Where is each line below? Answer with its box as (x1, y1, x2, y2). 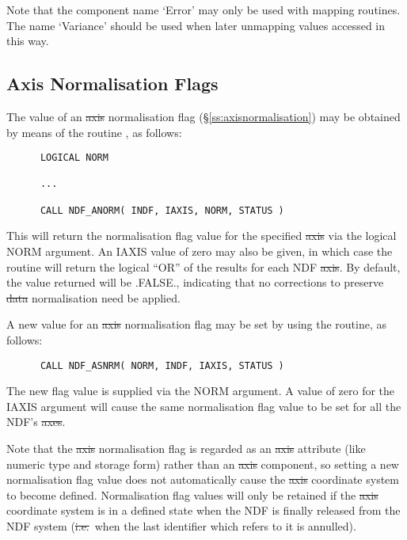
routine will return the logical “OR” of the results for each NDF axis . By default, (6, 258, 401, 275)
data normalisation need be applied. (6, 289, 181, 306)
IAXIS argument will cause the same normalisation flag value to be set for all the (6, 397, 401, 414)
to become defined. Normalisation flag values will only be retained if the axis (6, 486, 378, 503)
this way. (6, 32, 49, 49)
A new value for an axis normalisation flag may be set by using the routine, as (6, 316, 387, 333)
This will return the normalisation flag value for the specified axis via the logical (6, 227, 397, 244)
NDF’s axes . (6, 413, 66, 430)
